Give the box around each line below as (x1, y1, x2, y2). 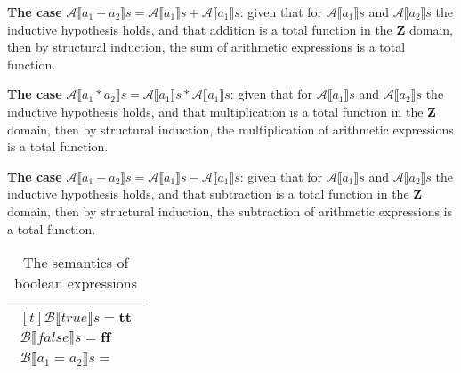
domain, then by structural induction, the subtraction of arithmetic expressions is (7, 201, 453, 220)
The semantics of (22, 252, 129, 273)
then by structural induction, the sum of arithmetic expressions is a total (7, 37, 406, 56)
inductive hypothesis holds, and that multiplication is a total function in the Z (7, 101, 436, 120)
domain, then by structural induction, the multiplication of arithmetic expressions (7, 119, 454, 138)
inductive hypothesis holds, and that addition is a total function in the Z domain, (7, 20, 454, 38)
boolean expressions (14, 272, 137, 294)
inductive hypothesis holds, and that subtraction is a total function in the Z (7, 184, 423, 203)
